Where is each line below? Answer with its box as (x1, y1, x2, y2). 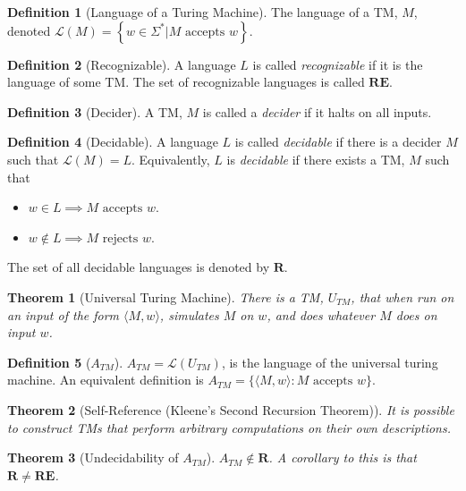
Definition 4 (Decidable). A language (7, 132, 218, 151)
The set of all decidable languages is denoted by (7, 258, 270, 276)
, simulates (159, 305, 219, 324)
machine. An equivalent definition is (7, 370, 204, 389)
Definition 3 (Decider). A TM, (7, 102, 182, 121)
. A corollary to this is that (268, 448, 417, 467)
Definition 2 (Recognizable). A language (7, 55, 236, 73)
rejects (102, 232, 139, 245)
